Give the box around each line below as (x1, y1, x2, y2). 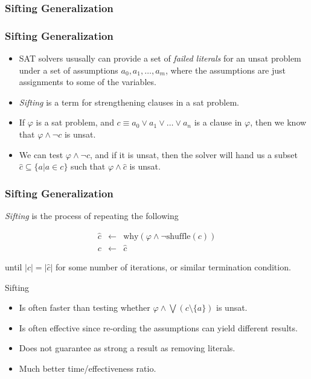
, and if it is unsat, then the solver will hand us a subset (89, 148, 298, 161)
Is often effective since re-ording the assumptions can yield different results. (19, 321, 298, 334)
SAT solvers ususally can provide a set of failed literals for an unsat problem (19, 52, 301, 65)
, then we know (250, 116, 307, 129)
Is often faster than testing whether (19, 301, 150, 314)
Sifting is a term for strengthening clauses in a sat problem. (19, 95, 239, 108)
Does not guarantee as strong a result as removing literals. (19, 342, 236, 354)
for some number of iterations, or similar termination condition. (56, 260, 291, 273)
